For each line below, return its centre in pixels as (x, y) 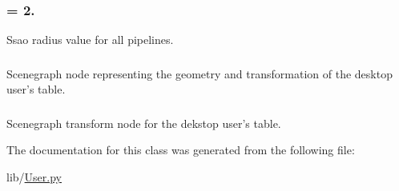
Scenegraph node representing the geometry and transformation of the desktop (199, 73)
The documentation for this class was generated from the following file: (181, 150)
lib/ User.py (34, 177)
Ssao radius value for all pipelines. (90, 40)
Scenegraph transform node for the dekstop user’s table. (144, 123)
